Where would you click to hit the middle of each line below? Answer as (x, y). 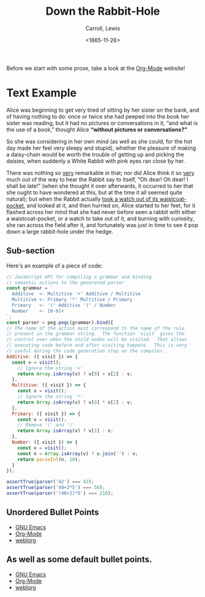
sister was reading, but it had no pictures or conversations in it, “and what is (102, 123)
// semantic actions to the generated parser (65, 283)
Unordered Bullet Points (53, 513)
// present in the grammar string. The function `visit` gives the (95, 334)
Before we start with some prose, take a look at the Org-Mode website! (96, 68)
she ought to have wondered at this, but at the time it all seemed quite (94, 192)
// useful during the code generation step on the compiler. (86, 351)
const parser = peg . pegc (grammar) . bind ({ (60, 322)
